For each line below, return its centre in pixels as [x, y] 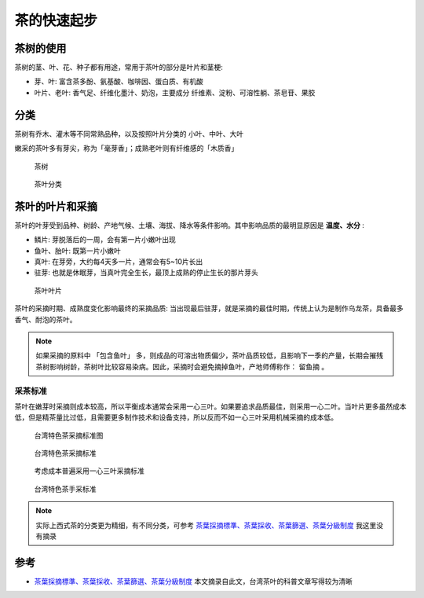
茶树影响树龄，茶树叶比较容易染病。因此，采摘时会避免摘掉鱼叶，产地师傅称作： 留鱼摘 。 [182, 366]
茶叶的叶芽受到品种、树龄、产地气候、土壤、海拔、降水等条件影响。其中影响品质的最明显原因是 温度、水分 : [189, 225]
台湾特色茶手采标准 [65, 489]
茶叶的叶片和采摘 [56, 206]
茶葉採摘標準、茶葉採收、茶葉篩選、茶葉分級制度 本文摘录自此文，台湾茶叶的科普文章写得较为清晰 [193, 581]
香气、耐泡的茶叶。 [46, 319]
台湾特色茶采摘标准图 [69, 435]
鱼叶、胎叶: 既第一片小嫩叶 [77, 251]
